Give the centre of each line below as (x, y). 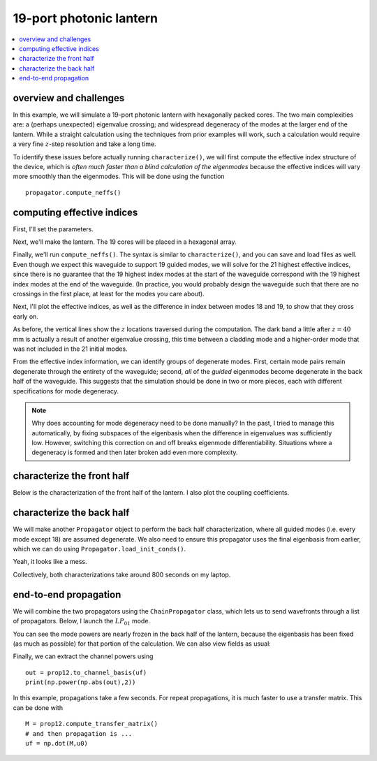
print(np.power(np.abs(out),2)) (81, 682)
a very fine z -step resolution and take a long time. (84, 144)
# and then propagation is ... (79, 733)
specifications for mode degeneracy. (66, 391)
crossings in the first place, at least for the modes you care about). (109, 294)
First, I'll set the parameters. (53, 229)
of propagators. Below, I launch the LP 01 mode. (81, 622)
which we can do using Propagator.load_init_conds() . (99, 549)
